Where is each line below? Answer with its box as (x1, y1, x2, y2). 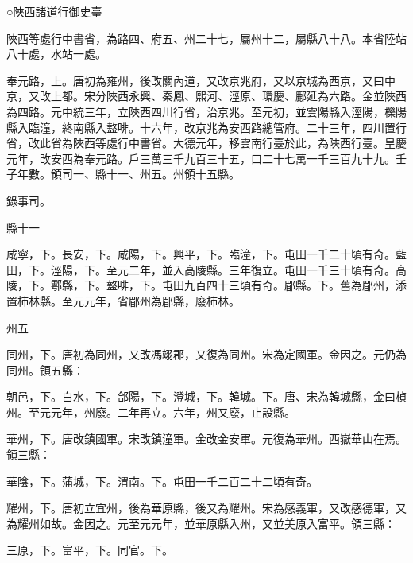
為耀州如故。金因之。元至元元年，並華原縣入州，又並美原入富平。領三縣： (6, 514, 396, 531)
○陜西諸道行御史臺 (6, 3, 102, 19)
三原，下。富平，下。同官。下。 (6, 542, 173, 558)
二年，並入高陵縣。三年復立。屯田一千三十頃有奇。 (128, 261, 396, 278)
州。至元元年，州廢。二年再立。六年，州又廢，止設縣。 (6, 403, 295, 420)
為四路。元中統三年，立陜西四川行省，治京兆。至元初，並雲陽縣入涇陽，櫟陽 (6, 103, 407, 119)
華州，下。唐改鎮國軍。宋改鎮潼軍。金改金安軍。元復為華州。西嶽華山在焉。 (6, 430, 407, 447)
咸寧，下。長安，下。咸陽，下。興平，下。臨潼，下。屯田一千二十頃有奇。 (6, 246, 396, 262)
